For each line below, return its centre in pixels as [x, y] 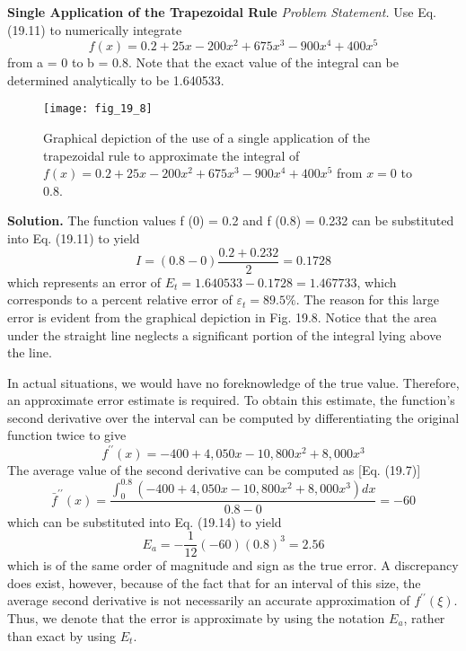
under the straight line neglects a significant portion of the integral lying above [224, 334]
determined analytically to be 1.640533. [116, 79]
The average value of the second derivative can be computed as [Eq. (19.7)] [214, 469]
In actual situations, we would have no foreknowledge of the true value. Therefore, [233, 382]
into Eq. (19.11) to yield [74, 238]
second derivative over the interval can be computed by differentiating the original [233, 417]
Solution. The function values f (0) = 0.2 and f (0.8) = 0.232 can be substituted [231, 220]
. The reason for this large [367, 299]
